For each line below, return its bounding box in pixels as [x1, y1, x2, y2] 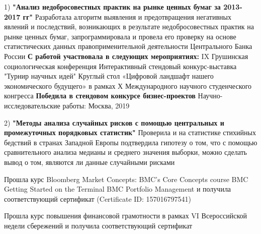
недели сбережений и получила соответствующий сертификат [4, 220, 193, 230]
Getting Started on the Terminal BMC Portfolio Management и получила [4, 184, 231, 194]
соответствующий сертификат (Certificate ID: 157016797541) [4, 193, 192, 204]
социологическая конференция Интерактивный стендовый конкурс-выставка [4, 61, 237, 71]
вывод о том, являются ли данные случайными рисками [4, 156, 175, 167]
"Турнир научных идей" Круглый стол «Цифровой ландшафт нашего [4, 71, 214, 81]
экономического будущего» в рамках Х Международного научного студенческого [4, 80, 252, 91]
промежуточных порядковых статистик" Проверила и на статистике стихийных [4, 127, 256, 138]
